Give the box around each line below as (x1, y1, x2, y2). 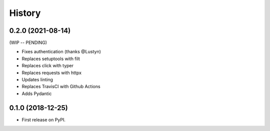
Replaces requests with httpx (21, 70, 82, 76)
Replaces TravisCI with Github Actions (21, 84, 100, 90)
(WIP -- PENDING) (9, 40, 47, 46)
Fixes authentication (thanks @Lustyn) (21, 49, 101, 55)
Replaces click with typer (21, 63, 74, 69)
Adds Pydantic (21, 90, 52, 97)
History (9, 7, 41, 18)
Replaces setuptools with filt (21, 55, 80, 62)
